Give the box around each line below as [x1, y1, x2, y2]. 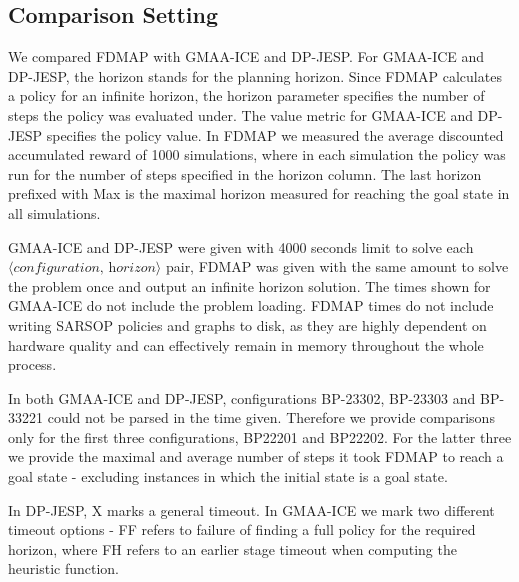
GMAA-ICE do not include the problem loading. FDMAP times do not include [8, 295, 494, 316]
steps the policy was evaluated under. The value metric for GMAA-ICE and [8, 104, 473, 125]
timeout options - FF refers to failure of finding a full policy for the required [8, 519, 476, 540]
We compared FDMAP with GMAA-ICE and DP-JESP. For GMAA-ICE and [8, 46, 485, 67]
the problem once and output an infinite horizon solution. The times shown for [8, 275, 491, 296]
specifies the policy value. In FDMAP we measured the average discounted [46, 124, 504, 145]
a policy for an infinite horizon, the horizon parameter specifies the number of [8, 85, 485, 106]
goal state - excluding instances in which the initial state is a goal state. [8, 466, 448, 487]
